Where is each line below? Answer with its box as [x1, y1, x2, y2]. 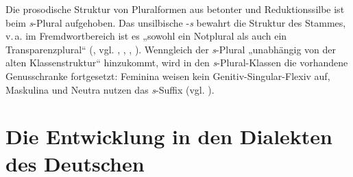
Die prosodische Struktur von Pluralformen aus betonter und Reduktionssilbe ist [5, 2, 345, 16]
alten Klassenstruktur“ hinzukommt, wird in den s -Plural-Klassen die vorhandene [5, 55, 348, 70]
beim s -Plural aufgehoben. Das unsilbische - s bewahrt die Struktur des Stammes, [5, 15, 346, 29]
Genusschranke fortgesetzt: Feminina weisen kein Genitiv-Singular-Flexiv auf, [5, 68, 330, 83]
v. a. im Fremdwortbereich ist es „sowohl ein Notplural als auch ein [5, 29, 287, 43]
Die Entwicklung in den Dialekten [5, 122, 332, 150]
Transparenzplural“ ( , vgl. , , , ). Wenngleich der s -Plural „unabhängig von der [5, 42, 336, 56]
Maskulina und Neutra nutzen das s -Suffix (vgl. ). [5, 82, 215, 96]
